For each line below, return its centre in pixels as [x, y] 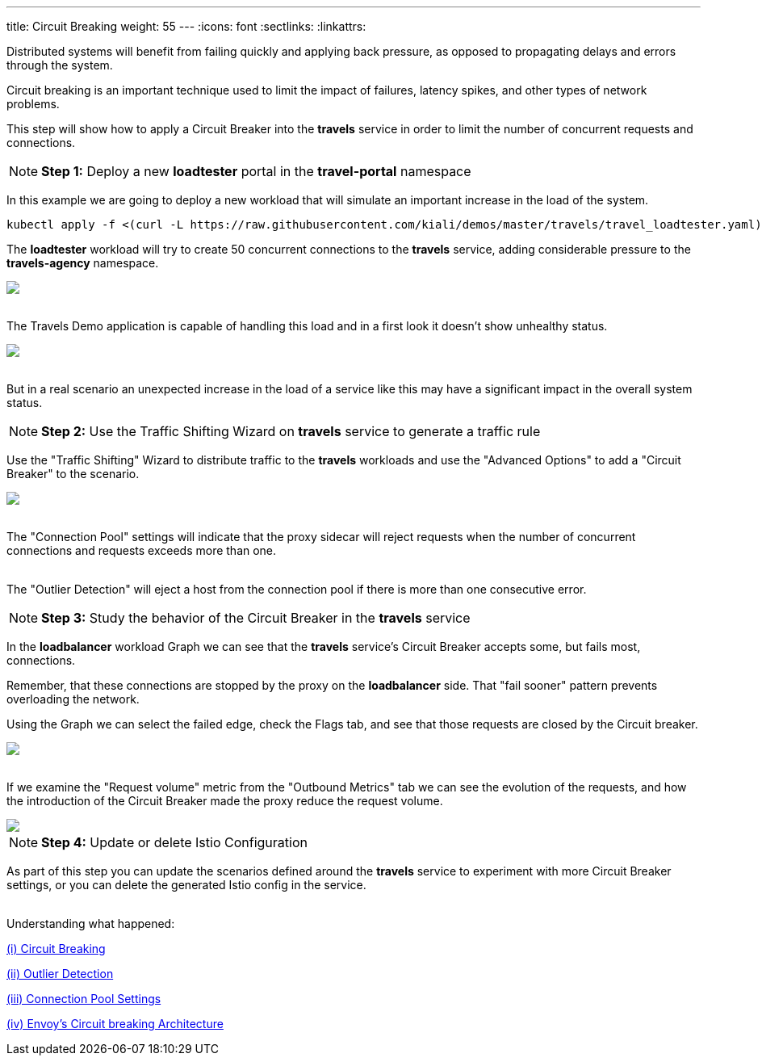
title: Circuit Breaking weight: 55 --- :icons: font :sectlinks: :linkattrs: [186, 26]
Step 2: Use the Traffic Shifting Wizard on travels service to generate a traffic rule [291, 431]
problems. [33, 104]
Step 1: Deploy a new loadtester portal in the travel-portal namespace [256, 171]
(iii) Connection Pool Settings [84, 999]
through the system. [60, 65]
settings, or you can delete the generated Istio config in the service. [186, 885]
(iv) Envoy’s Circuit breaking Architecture [115, 1024]
